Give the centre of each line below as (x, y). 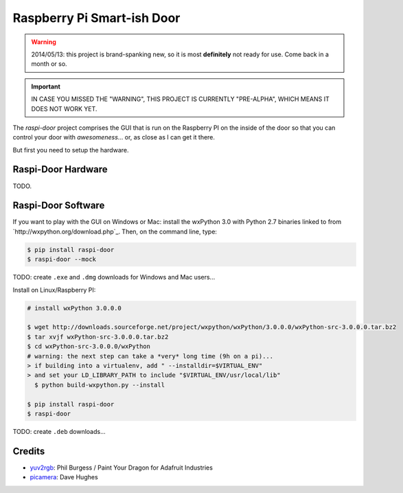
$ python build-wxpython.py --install (100, 385)
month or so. (49, 64)
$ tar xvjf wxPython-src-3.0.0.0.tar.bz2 (98, 337)
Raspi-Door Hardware (60, 169)
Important (46, 87)
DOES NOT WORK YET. (64, 108)
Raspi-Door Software (59, 206)
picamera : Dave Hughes (64, 477)
